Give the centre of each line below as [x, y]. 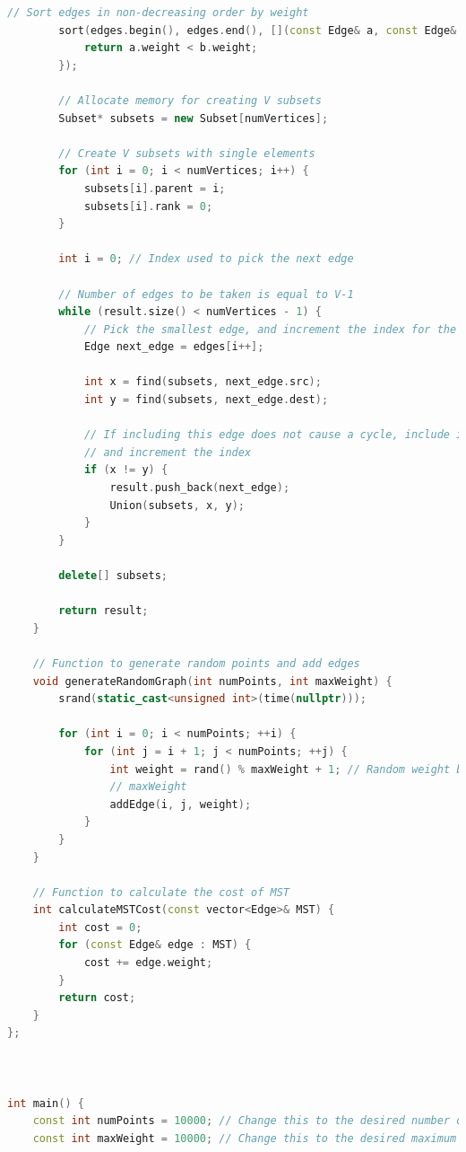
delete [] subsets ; [113, 576]
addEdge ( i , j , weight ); [181, 804]
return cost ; [97, 998]
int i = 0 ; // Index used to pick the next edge [206, 259]
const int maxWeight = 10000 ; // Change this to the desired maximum [245, 1139]
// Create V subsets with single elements [187, 153]
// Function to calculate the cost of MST [161, 892]
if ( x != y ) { [126, 470]
